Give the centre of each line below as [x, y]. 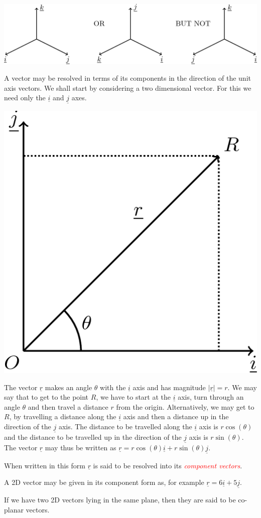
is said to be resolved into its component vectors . [168, 465]
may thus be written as [81, 448]
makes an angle [69, 387]
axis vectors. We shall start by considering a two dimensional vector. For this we [128, 88]
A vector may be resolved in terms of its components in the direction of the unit [127, 78]
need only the [25, 98]
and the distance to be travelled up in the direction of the [93, 437]
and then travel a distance [68, 406]
